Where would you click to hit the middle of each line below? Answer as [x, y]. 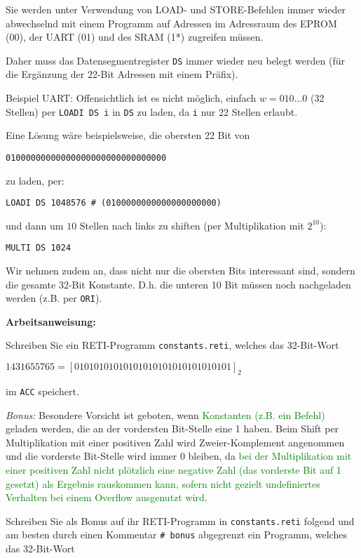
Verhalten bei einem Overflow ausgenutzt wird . [107, 497]
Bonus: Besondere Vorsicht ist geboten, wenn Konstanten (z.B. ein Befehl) [165, 414]
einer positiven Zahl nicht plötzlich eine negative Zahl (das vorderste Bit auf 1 [173, 469]
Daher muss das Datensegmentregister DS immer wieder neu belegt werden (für [175, 60]
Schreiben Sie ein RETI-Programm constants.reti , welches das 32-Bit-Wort [172, 345]
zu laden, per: [35, 180]
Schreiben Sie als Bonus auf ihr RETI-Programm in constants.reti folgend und [180, 520]
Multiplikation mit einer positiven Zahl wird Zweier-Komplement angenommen [175, 442]
